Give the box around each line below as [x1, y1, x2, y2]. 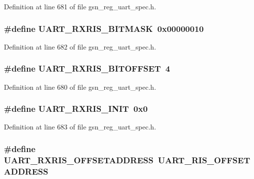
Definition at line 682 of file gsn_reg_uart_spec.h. [4, 41, 156, 51]
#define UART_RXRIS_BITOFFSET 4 [4, 62, 170, 75]
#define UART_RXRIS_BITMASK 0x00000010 [4, 22, 204, 34]
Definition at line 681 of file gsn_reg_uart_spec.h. [4, 1, 156, 11]
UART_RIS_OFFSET [158, 153, 251, 166]
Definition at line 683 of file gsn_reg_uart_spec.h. [4, 122, 156, 132]
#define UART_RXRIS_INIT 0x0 [4, 102, 148, 115]
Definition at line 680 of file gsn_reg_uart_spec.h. [4, 81, 156, 92]
